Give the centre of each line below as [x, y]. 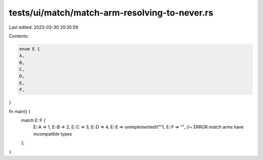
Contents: [19, 36]
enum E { [30, 49]
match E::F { [33, 120]
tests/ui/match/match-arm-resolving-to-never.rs [111, 13]
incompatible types [53, 134]
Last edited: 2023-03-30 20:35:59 [44, 27]
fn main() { [20, 111]
